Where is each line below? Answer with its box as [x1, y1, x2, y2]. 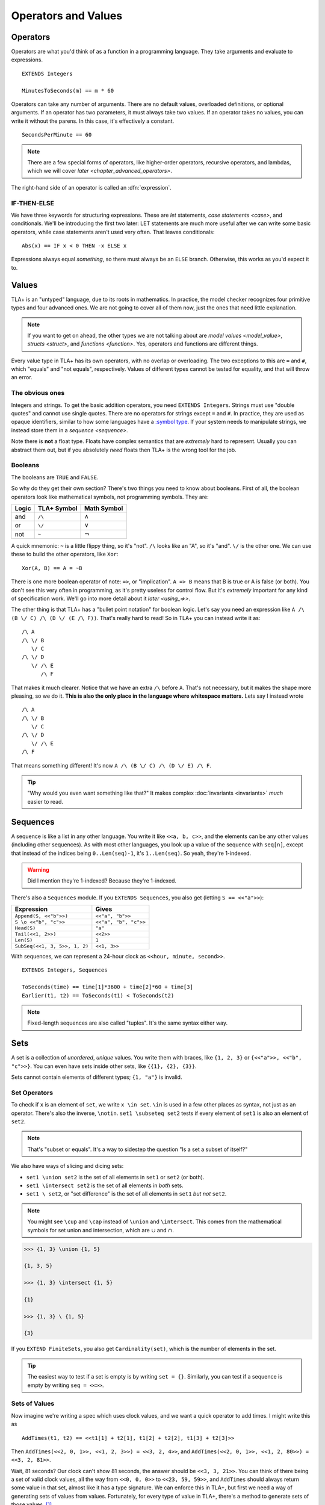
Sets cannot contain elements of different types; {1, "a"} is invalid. [11, 1073, 182, 1081]
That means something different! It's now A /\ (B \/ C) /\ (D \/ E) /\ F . [11, 762, 212, 769]
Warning [27, 866, 49, 873]
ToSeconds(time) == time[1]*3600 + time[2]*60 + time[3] [22, 984, 194, 990]
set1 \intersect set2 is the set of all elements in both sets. [26, 1182, 184, 1189]
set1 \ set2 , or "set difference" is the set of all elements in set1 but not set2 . [26, 1190, 227, 1197]
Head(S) [14, 925, 36, 931]
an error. [11, 374, 32, 381]
